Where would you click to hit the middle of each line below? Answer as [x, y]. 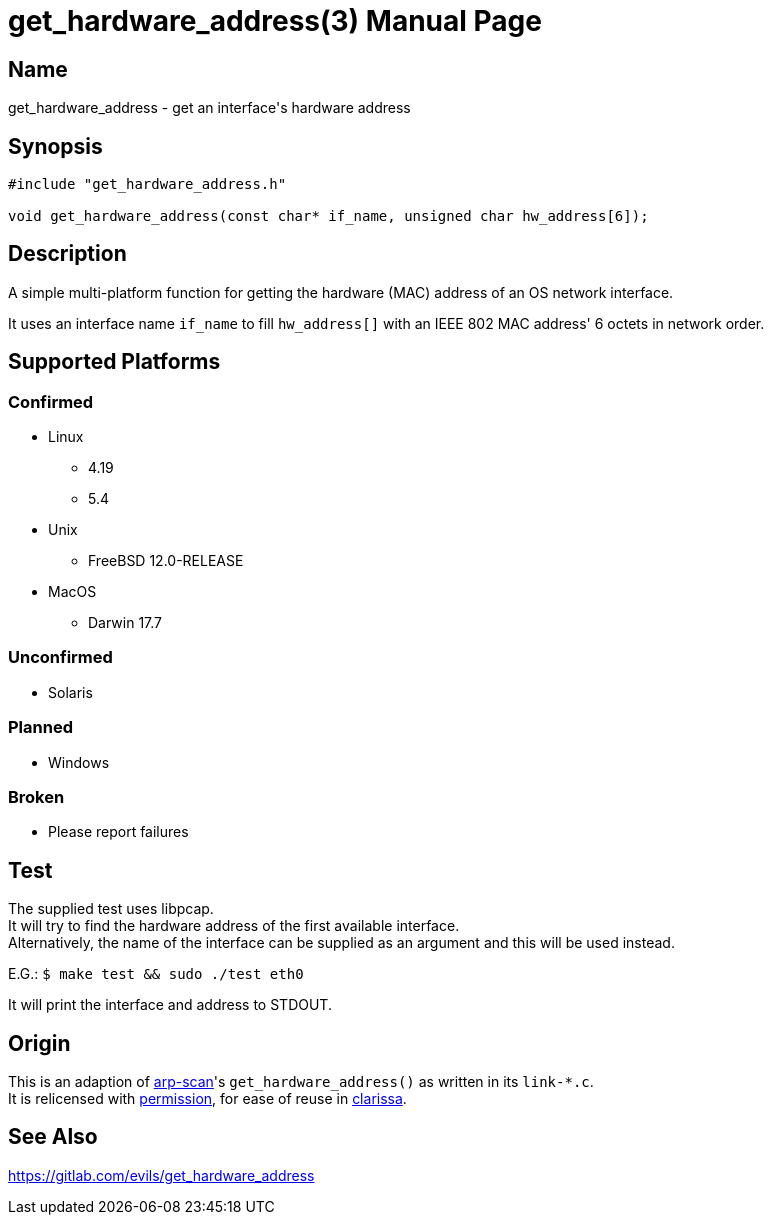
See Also [53, 1137]
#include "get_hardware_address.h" [147, 184]
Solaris [70, 692]
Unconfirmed [60, 657]
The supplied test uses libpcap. [111, 909]
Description [67, 254]
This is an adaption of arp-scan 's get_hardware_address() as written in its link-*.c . [301, 1082]
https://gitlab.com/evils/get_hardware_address [161, 1175]
